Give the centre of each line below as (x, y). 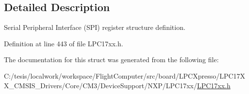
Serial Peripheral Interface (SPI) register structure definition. (95, 27)
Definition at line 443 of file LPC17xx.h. (64, 43)
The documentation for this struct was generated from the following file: (111, 60)
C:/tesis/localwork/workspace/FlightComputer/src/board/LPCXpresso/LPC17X (125, 75)
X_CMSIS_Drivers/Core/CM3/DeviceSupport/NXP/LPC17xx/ (100, 85)
